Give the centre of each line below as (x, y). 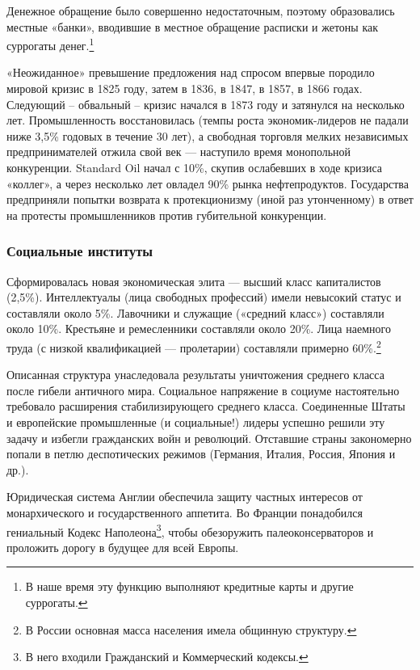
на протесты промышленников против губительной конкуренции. (167, 215)
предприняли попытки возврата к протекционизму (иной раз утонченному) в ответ (210, 199)
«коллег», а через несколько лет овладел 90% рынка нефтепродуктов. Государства (208, 183)
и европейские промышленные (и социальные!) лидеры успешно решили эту (196, 422)
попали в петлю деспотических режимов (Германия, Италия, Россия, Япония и (201, 454)
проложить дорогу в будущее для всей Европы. (123, 547)
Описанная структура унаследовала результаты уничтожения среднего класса (195, 375)
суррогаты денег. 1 (50, 44)
